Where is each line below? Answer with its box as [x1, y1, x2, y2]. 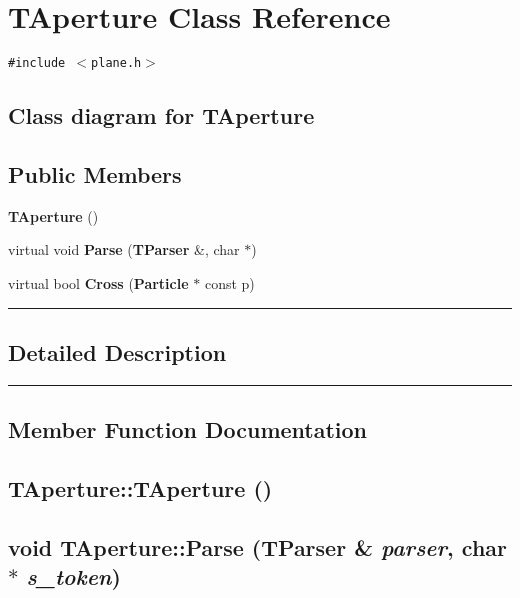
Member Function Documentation [8, 414, 368, 445]
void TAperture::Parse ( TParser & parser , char [8, 531, 508, 562]
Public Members [8, 158, 182, 189]
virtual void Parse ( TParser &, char [8, 239, 240, 260]
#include [8, 56, 66, 71]
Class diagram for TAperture [8, 100, 315, 131]
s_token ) [26, 561, 121, 592]
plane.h [91, 56, 142, 71]
